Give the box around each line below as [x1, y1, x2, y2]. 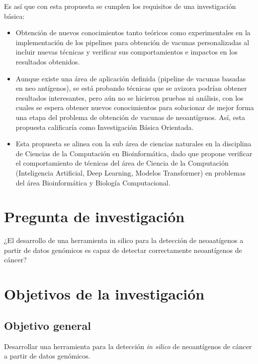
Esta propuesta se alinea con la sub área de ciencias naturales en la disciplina [15, 138, 252, 149]
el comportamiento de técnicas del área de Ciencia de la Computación [15, 158, 229, 168]
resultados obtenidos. [15, 56, 80, 66]
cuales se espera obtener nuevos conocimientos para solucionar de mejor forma [15, 102, 254, 113]
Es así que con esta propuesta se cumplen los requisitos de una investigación [4, 1, 236, 11]
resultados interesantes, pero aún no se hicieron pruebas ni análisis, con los [15, 92, 244, 103]
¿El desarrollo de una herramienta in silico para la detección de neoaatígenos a [4, 235, 244, 245]
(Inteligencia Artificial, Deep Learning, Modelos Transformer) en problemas [15, 167, 246, 178]
